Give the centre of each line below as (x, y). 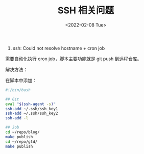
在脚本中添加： (21, 80)
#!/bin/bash (18, 90)
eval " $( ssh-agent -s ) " (31, 104)
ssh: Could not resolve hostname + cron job (59, 48)
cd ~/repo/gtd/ (21, 142)
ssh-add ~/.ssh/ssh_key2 (32, 113)
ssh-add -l (17, 118)
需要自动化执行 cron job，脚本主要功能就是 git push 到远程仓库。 (74, 59)
